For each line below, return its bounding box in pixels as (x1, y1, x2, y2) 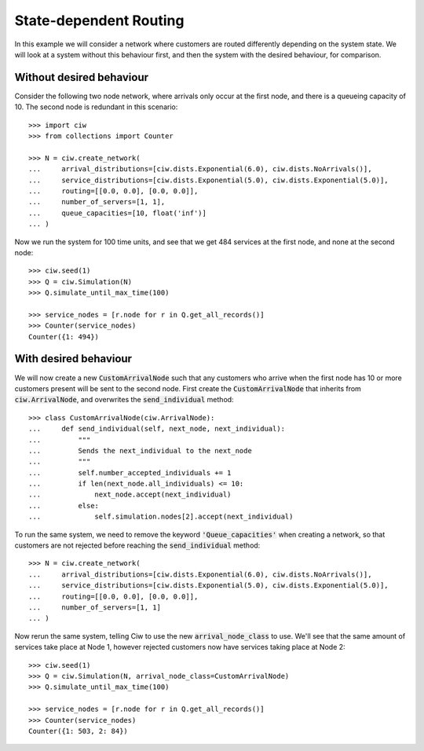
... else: (28, 501, 100, 510)
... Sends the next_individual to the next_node (28, 446, 253, 455)
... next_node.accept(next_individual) (28, 490, 232, 499)
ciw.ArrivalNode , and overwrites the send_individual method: (14, 395, 235, 405)
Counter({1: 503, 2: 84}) (28, 727, 129, 735)
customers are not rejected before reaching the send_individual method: (14, 540, 261, 550)
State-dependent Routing (14, 12, 185, 29)
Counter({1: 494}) (28, 332, 100, 341)
